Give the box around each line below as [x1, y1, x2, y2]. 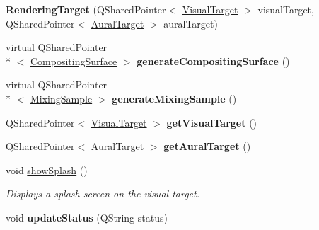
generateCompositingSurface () [137, 53, 290, 68]
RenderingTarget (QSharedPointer [6, 2, 166, 16]
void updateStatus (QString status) [6, 209, 168, 224]
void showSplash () [6, 162, 88, 177]
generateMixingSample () [112, 91, 237, 105]
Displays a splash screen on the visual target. [6, 186, 199, 201]
